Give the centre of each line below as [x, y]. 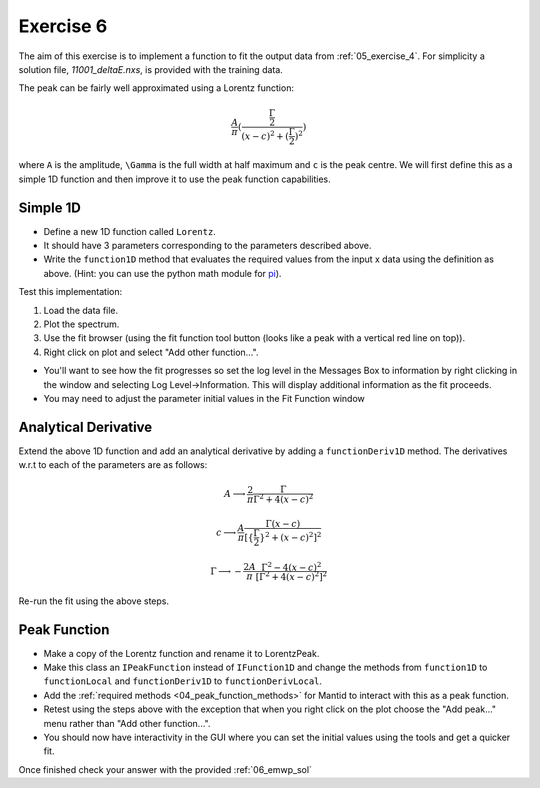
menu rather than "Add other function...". [127, 723]
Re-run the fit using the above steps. [94, 601]
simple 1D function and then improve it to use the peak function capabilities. [175, 179]
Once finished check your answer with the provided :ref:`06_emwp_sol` [165, 769]
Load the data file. [81, 310]
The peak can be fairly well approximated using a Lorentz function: [156, 88]
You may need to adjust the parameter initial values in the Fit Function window [204, 398]
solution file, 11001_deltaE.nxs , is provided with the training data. [151, 69]
